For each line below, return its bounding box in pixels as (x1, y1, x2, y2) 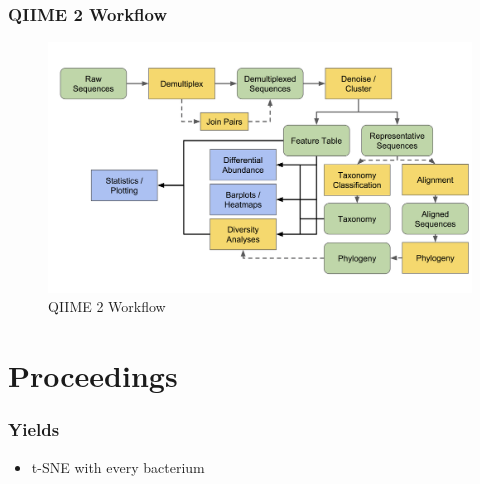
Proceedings (8, 355, 178, 396)
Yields (8, 417, 60, 442)
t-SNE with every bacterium (31, 456, 205, 477)
